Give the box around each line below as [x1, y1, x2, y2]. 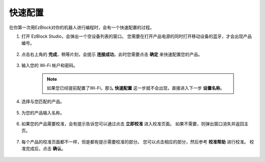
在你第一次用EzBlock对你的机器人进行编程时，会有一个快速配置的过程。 [9, 24, 155, 30]
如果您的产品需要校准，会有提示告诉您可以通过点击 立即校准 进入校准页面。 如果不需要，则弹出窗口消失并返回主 [21, 121, 249, 127]
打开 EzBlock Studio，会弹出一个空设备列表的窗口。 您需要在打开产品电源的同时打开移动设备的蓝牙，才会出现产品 [21, 33, 252, 39]
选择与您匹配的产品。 [21, 98, 65, 105]
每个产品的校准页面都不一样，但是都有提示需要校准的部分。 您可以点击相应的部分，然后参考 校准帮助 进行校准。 [21, 139, 249, 144]
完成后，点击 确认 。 [25, 146, 66, 152]
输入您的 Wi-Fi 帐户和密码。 [21, 63, 78, 69]
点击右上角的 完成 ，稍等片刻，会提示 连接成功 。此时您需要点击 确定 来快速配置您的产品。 [21, 51, 203, 57]
